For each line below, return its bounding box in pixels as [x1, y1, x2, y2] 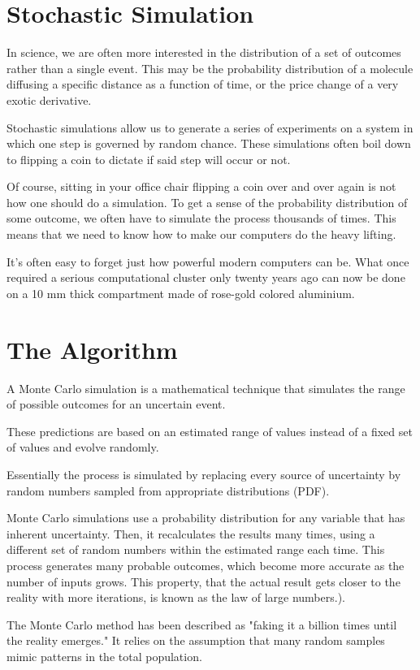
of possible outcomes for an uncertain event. [6, 396, 226, 413]
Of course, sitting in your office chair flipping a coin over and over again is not [6, 178, 396, 195]
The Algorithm [6, 332, 178, 365]
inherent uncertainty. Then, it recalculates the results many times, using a [6, 525, 375, 542]
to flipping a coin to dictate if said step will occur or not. [6, 150, 291, 167]
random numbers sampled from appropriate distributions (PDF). [6, 482, 330, 499]
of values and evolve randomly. [6, 439, 159, 456]
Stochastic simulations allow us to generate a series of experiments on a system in [6, 119, 414, 136]
